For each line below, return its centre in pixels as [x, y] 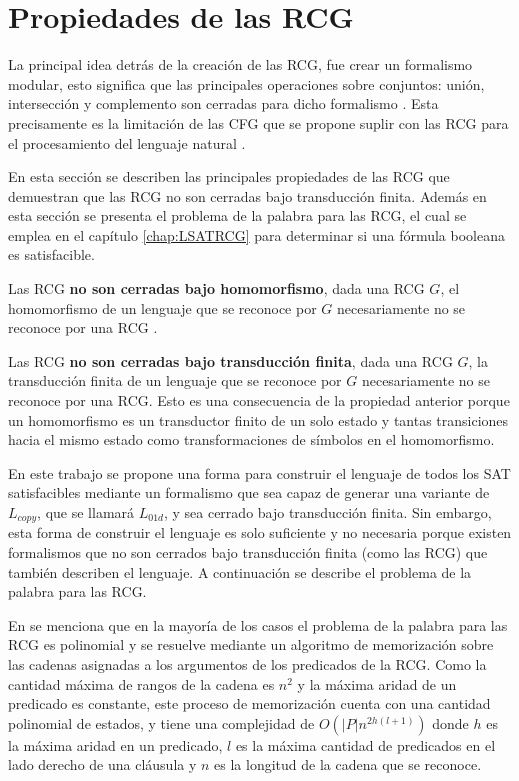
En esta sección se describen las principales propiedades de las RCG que [229, 176]
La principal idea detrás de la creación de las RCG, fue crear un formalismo [240, 64]
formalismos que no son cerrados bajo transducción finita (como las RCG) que [248, 552]
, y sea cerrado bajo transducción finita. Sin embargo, [327, 512]
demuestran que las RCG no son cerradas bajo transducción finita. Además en [247, 195]
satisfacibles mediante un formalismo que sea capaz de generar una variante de [249, 492]
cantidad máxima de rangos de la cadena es [141, 683]
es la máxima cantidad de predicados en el [365, 744]
